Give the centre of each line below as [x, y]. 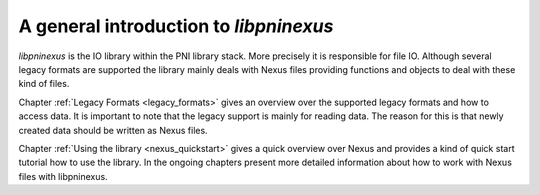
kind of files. [44, 84]
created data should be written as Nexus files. [113, 130]
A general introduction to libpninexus [176, 26]
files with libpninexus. [63, 176]
